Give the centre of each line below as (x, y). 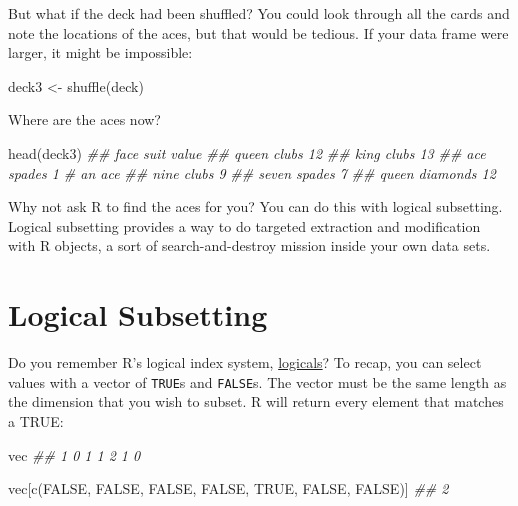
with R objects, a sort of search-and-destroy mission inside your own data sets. (249, 245)
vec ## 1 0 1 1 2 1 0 (74, 454)
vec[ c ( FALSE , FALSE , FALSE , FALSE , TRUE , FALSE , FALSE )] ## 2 (228, 488)
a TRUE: (36, 420)
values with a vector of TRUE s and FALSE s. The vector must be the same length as (257, 381)
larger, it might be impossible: (100, 52)
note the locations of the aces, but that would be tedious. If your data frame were (258, 32)
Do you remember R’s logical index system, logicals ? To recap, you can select (245, 362)
